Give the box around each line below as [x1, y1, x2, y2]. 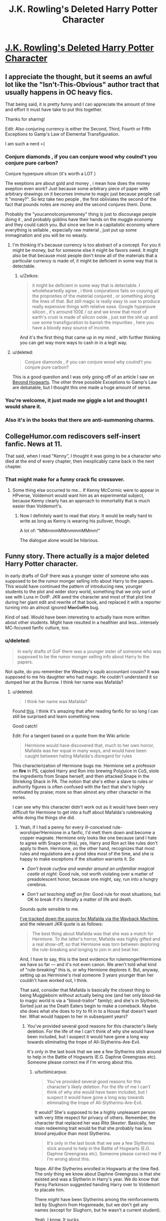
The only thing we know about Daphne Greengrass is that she [34, 1171, 161, 1177]
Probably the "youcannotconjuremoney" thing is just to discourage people [5, 211, 157, 217]
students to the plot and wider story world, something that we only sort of [5, 589, 156, 595]
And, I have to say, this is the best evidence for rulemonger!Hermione [19, 956, 162, 962]
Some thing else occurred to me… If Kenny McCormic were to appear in [12, 487, 160, 493]
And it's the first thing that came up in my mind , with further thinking [19, 335, 161, 341]
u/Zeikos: [19, 273, 39, 279]
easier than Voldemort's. [12, 503, 63, 509]
